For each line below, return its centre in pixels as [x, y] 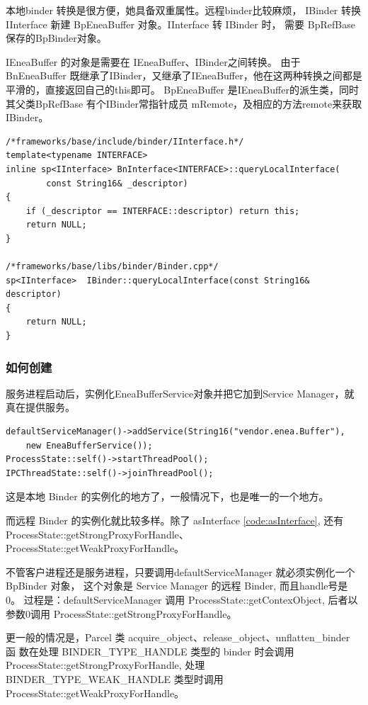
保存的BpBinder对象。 [56, 38]
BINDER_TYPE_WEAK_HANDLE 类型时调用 [115, 678]
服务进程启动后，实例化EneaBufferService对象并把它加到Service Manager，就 [180, 393]
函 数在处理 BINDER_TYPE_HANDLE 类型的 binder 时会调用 [150, 651]
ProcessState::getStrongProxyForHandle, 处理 [105, 665]
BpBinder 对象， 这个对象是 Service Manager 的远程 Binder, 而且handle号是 [177, 586]
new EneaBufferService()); [89, 445]
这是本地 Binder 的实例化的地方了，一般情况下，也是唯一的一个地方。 [167, 496]
